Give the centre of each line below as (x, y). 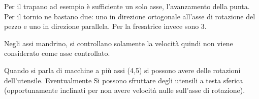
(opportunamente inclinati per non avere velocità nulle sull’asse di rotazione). (125, 90)
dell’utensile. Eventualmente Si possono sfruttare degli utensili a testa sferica (124, 80)
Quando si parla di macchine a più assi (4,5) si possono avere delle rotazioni (122, 70)
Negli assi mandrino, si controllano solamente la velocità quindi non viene (119, 43)
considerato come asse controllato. (57, 53)
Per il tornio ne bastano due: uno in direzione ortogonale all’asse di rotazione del (130, 16)
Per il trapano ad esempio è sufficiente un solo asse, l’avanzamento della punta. (127, 6)
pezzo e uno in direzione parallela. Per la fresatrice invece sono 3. (105, 26)
